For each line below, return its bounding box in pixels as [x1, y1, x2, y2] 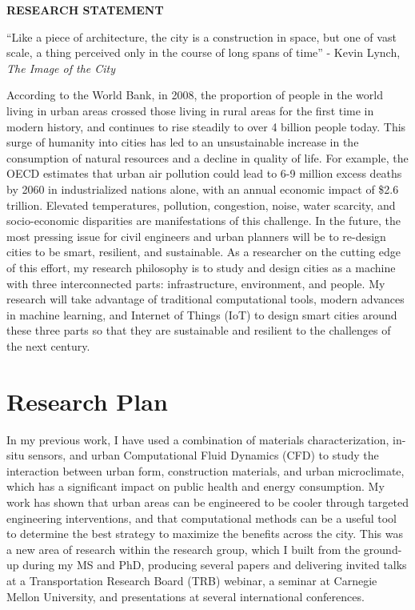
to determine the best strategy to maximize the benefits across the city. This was [6, 525, 404, 542]
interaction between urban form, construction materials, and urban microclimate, [6, 462, 405, 479]
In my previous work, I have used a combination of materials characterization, [6, 431, 389, 447]
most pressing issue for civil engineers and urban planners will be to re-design [6, 227, 386, 244]
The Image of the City [6, 59, 116, 76]
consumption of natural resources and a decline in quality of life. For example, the [6, 149, 409, 166]
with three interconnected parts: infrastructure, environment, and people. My [6, 275, 385, 291]
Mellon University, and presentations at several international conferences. [6, 588, 365, 604]
